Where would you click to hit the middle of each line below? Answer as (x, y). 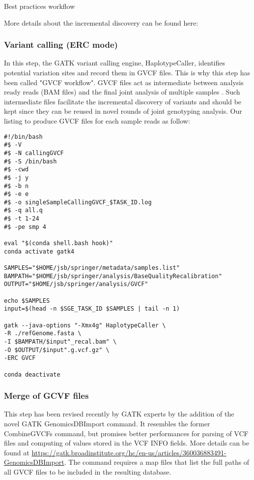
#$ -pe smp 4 (25, 227)
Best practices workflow (40, 6)
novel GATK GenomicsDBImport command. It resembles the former (107, 424)
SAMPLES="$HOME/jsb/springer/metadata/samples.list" (92, 268)
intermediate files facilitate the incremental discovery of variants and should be (123, 101)
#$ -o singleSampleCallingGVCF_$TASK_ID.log (78, 202)
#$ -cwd (16, 170)
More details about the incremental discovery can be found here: (101, 22)
